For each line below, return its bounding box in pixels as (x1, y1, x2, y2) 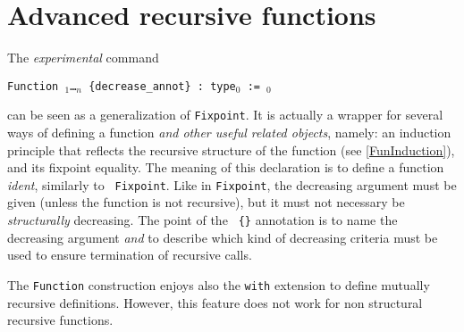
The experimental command (7, 48, 159, 67)
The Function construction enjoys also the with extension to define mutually (7, 275, 430, 294)
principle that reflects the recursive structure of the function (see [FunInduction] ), (7, 140, 455, 159)
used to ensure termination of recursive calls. (7, 245, 252, 264)
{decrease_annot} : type (89, 79, 236, 93)
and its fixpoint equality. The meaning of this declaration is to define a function (7, 158, 444, 177)
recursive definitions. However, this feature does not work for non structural (7, 293, 423, 311)
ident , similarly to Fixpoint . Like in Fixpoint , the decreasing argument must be (7, 175, 457, 194)
